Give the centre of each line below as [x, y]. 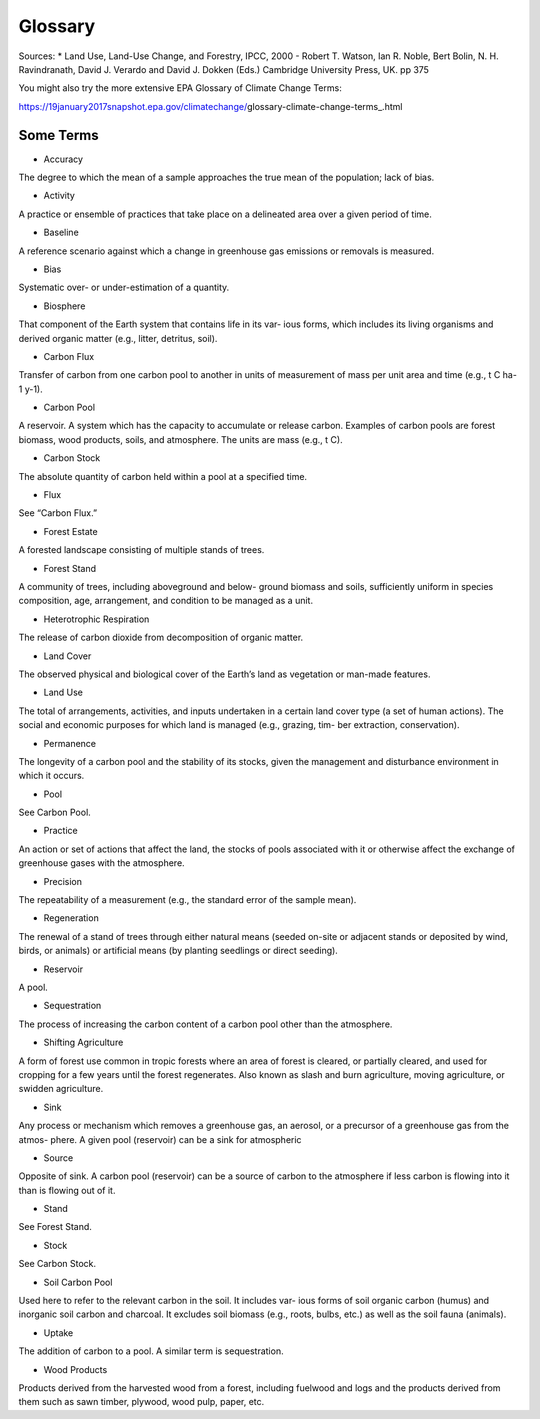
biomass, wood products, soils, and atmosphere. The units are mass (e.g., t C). [181, 439]
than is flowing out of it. [67, 1190]
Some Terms [58, 135]
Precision [62, 881]
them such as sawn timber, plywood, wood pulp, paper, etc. [141, 1402]
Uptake [58, 1332]
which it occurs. [51, 776]
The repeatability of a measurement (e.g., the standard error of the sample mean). [187, 900]
